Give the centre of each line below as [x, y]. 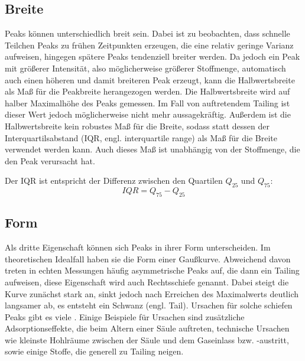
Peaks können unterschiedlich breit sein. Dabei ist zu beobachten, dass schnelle [147, 33]
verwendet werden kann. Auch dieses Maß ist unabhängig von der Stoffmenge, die [152, 149]
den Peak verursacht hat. [50, 160]
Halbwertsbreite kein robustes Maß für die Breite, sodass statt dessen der [137, 126]
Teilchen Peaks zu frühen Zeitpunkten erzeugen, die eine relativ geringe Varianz [149, 45]
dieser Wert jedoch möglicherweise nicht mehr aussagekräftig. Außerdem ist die [148, 114]
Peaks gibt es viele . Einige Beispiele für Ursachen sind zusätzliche [125, 316]
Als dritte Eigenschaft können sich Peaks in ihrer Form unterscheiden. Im [138, 247]
